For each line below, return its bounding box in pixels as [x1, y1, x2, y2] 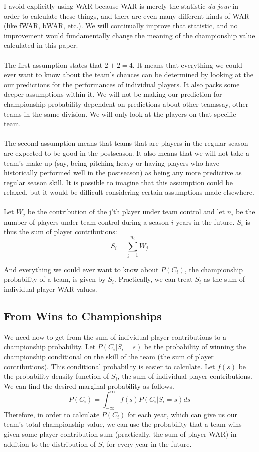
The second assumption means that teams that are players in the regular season [4, 138, 248, 148]
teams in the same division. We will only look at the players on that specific [4, 108, 236, 119]
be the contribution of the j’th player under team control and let [27, 206, 225, 217]
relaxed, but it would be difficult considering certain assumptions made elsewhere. [4, 187, 254, 197]
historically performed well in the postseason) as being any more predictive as [4, 167, 242, 178]
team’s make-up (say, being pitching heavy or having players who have [4, 157, 219, 168]
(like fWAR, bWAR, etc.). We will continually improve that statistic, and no [4, 20, 238, 31]
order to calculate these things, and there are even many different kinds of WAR [4, 10, 250, 21]
